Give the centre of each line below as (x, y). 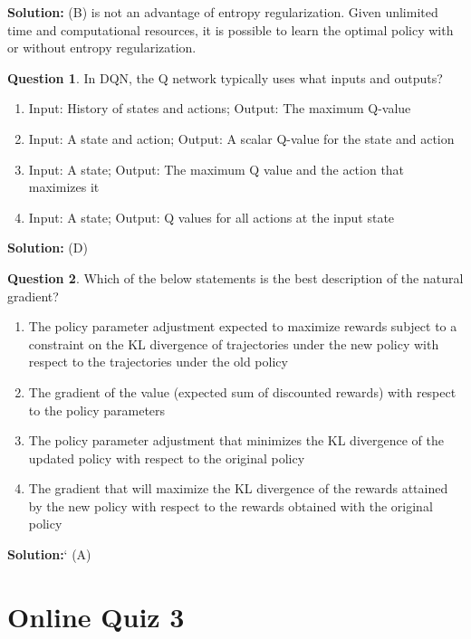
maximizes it (64, 187)
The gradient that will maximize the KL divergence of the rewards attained (238, 488)
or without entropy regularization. (102, 48)
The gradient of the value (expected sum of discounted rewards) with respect (242, 391)
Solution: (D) (48, 248)
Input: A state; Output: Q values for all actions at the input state (211, 217)
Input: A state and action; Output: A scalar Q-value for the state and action (241, 138)
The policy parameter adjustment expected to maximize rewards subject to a (243, 326)
